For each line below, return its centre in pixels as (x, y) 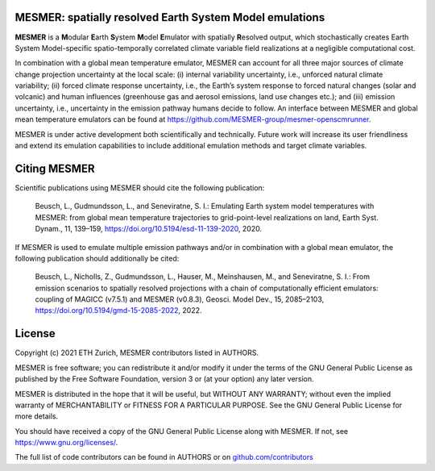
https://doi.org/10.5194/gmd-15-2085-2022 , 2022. (118, 311)
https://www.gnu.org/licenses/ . (66, 443)
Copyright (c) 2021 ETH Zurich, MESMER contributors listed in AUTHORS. (137, 353)
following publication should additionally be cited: (97, 258)
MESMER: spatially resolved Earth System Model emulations (170, 17)
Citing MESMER (55, 168)
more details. (37, 416)
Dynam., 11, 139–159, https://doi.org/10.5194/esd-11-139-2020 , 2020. (148, 229)
